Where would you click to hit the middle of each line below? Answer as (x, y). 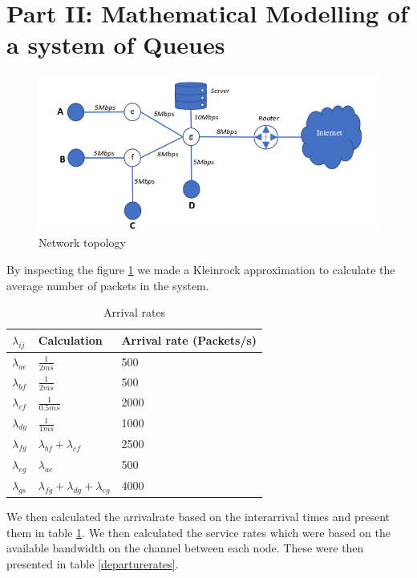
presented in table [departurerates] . (93, 563)
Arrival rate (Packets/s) (189, 340)
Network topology (82, 243)
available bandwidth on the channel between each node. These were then (185, 548)
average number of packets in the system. (108, 285)
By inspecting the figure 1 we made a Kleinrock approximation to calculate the (201, 270)
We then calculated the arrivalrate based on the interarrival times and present (198, 517)
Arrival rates (134, 312)
